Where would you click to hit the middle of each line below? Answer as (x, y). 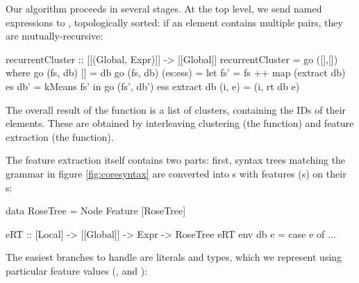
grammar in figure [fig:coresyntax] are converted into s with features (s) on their (176, 173)
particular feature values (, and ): (76, 270)
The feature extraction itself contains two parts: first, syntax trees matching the (176, 160)
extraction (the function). (60, 136)
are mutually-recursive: (55, 36)
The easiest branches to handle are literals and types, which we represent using (174, 257)
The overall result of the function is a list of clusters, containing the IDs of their (176, 109)
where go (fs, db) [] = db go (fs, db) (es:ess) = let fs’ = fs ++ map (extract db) (176, 72)
